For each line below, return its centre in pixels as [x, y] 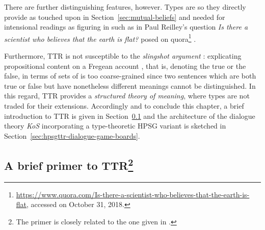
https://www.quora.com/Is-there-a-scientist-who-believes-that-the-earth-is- [133, 194]
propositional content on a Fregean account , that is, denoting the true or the [125, 66]
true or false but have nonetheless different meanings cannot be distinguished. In [130, 85]
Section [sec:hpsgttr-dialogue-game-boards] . [72, 135]
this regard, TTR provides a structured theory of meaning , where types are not [127, 96]
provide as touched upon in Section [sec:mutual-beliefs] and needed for [115, 17]
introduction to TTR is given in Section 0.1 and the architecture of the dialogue [130, 116]
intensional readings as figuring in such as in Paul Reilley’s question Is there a [126, 27]
